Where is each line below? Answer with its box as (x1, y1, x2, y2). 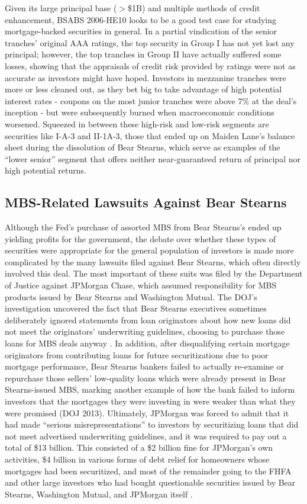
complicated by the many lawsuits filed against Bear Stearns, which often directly (5, 255, 301, 268)
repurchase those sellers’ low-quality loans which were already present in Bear (5, 371, 286, 384)
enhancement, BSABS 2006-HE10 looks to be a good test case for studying (5, 13, 277, 25)
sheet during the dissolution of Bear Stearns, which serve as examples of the (5, 141, 280, 153)
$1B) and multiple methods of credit (128, 2, 260, 14)
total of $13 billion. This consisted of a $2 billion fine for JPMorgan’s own (5, 441, 273, 454)
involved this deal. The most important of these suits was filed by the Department (5, 267, 303, 280)
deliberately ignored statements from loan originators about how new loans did (5, 313, 291, 326)
